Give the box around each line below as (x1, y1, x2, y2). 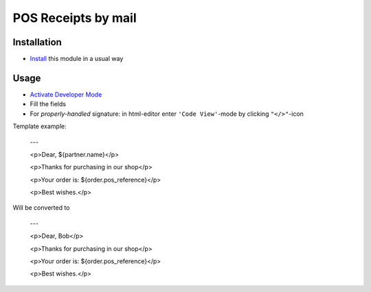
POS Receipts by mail (12, 10, 137, 25)
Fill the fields (30, 100, 67, 108)
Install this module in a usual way (30, 55, 124, 63)
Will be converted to (12, 204, 70, 212)
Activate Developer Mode (30, 90, 102, 99)
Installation (12, 36, 62, 48)
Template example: (12, 122, 67, 130)
